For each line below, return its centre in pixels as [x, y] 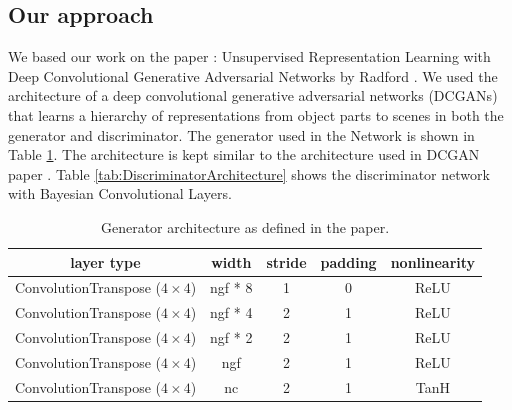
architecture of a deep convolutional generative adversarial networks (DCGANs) [253, 95]
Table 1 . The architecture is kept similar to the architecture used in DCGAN [244, 154]
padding [348, 261]
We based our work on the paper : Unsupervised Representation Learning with [249, 56]
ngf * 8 [231, 287]
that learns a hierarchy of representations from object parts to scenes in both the [256, 114]
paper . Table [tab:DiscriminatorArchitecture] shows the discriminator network [249, 173]
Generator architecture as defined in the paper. [245, 226]
